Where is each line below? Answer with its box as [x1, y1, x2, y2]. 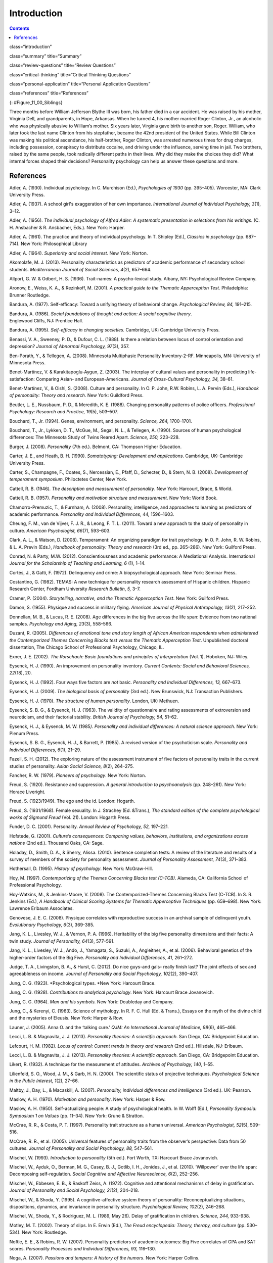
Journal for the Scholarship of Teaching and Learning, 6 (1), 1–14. [9, 560, 146, 566]
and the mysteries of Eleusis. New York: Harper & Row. [9, 1015, 123, 1021]
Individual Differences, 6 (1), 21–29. [9, 747, 81, 753]
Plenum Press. [9, 731, 40, 737]
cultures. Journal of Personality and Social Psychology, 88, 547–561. [9, 1145, 153, 1151]
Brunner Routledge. [9, 292, 50, 298]
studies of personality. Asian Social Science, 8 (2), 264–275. [9, 763, 134, 769]
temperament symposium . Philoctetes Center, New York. [9, 476, 127, 482]
